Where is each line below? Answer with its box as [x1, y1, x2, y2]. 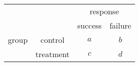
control [40, 34, 65, 45]
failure [109, 20, 132, 31]
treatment [35, 48, 70, 60]
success [77, 20, 102, 31]
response [89, 5, 119, 17]
